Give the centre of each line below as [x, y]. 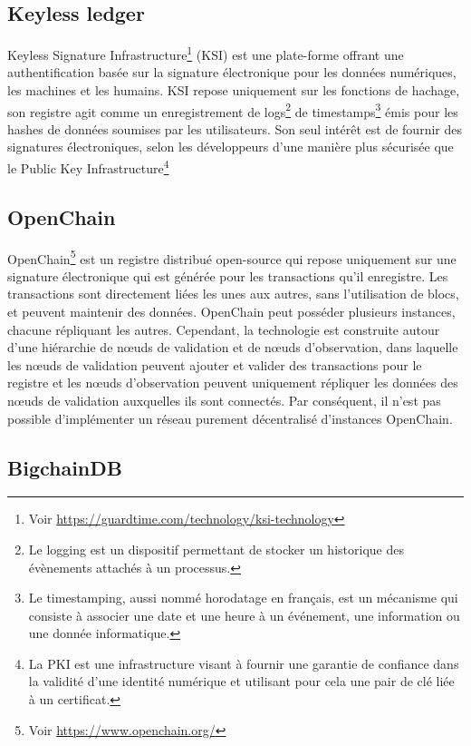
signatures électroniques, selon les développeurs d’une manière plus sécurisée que [231, 147]
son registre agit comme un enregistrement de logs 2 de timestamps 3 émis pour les [233, 110]
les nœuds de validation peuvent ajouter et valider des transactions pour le [215, 364]
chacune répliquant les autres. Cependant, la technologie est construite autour [224, 329]
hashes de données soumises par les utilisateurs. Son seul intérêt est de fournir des [235, 128]
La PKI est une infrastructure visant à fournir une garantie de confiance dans [244, 663]
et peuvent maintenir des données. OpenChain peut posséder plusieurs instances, [231, 311]
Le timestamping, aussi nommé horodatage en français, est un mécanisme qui [243, 598]
